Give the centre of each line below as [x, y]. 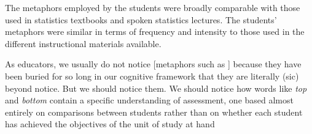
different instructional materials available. [83, 43]
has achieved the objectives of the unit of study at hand [110, 124]
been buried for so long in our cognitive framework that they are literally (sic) [152, 76]
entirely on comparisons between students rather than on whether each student [154, 112]
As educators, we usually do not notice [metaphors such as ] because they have [153, 64]
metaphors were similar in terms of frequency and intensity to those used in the [155, 32]
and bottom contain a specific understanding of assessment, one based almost [149, 100]
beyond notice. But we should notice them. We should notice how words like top [156, 88]
